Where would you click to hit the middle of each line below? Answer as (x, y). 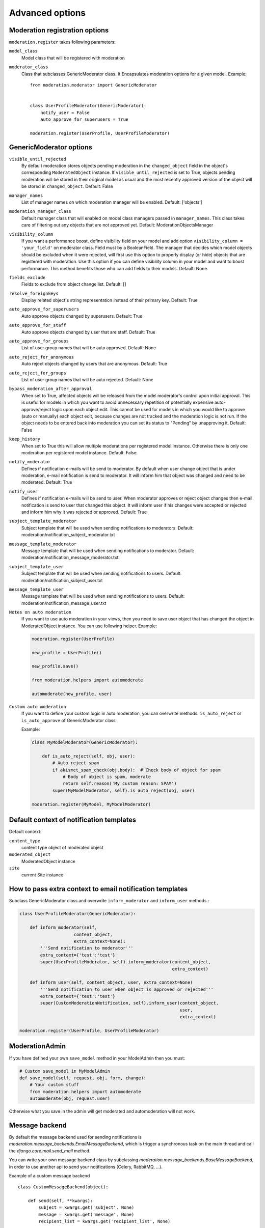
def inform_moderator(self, (64, 928)
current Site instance (42, 875)
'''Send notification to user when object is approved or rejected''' (127, 989)
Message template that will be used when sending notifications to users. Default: (103, 596)
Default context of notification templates (73, 820)
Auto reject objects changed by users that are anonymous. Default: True (94, 364)
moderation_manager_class (40, 211)
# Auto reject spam (76, 763)
